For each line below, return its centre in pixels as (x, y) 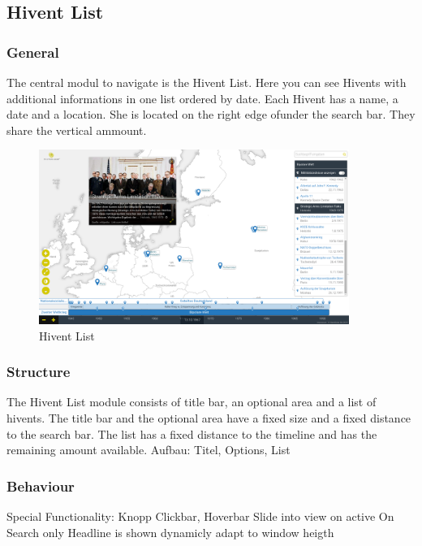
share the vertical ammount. (77, 130)
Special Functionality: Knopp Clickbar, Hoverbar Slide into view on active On (200, 516)
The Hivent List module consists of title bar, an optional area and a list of (192, 402)
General (33, 52)
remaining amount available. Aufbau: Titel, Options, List (149, 450)
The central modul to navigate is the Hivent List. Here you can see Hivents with (207, 82)
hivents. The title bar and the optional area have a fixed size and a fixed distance (209, 418)
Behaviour (41, 485)
